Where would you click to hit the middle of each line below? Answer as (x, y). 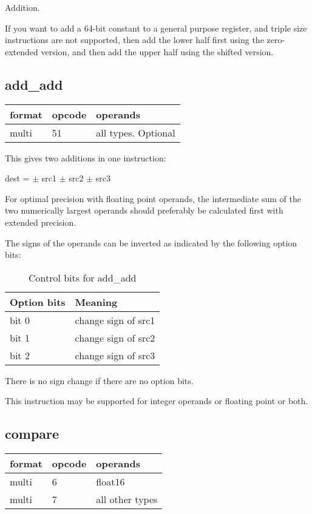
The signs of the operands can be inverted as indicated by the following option (151, 242)
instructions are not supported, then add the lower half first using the (134, 40)
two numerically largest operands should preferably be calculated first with (144, 210)
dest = (17, 178)
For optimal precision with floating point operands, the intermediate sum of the (153, 198)
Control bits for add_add (82, 277)
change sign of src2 (115, 337)
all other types (127, 499)
